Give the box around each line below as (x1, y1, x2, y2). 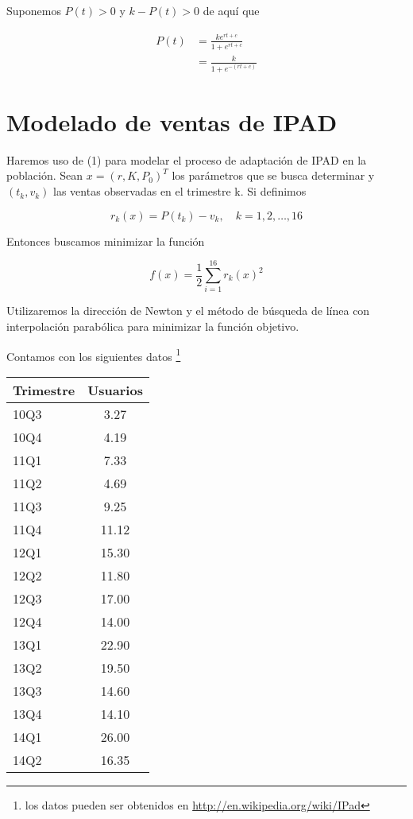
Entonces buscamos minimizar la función (6, 232, 205, 249)
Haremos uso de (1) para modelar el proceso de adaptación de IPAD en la (6, 151, 367, 168)
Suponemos (6, 2, 61, 18)
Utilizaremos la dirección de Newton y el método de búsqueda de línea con (6, 302, 370, 319)
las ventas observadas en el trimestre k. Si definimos (53, 183, 307, 200)
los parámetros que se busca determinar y (172, 167, 375, 184)
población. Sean (6, 167, 83, 184)
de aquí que (203, 2, 260, 18)
